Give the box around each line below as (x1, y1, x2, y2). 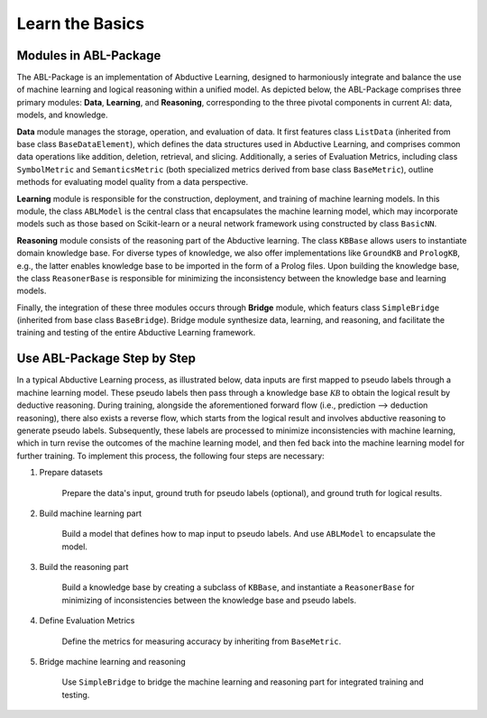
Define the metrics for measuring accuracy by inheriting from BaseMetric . (61, 636, 342, 647)
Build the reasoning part (39, 562, 129, 573)
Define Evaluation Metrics (39, 615, 135, 626)
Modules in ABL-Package (16, 48, 161, 63)
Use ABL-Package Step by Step (16, 351, 196, 366)
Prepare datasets (39, 467, 104, 478)
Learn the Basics (16, 14, 144, 33)
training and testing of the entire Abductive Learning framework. (16, 327, 256, 338)
